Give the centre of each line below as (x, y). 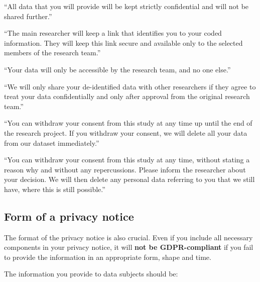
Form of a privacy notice (69, 216)
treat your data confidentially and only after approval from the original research (127, 96)
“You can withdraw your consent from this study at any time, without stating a (127, 160)
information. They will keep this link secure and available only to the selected (123, 42)
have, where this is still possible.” (55, 189)
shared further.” (28, 16)
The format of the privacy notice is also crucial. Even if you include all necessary (128, 237)
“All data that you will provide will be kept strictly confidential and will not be (126, 6)
